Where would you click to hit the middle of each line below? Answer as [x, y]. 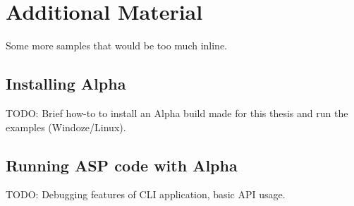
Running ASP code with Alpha [122, 165]
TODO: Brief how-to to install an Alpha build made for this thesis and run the [177, 113]
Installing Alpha [66, 84]
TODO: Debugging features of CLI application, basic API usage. [146, 194]
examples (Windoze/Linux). [66, 127]
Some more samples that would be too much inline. [117, 46]
